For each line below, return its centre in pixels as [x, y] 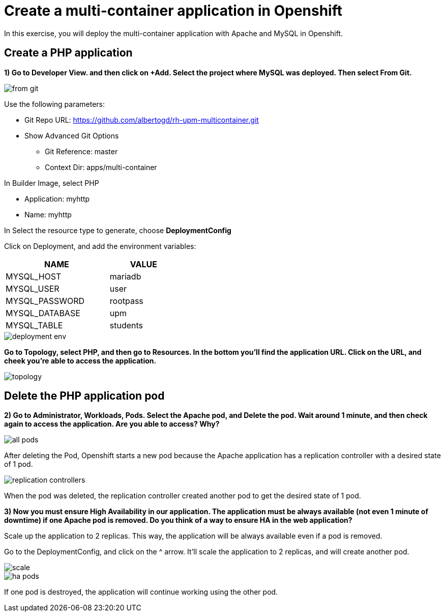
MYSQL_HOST [34, 276]
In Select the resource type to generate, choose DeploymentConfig [118, 230]
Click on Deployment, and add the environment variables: [100, 246]
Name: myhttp [48, 214]
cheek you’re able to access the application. [80, 360]
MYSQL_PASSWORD [45, 301]
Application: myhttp [57, 199]
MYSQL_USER [33, 288]
